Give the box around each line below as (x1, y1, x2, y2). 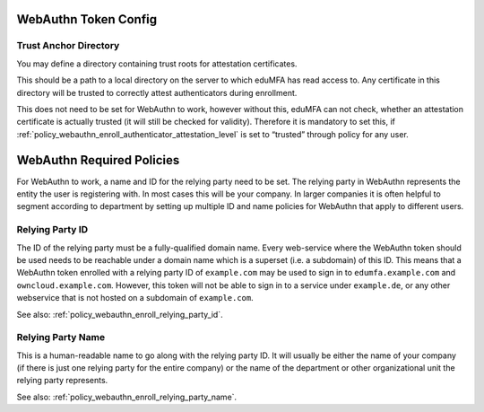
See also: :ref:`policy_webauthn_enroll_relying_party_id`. (16, 309, 223, 320)
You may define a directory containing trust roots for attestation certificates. (16, 58, 298, 69)
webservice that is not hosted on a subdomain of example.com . (16, 293, 255, 303)
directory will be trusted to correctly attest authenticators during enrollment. (16, 87, 298, 98)
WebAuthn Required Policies (16, 153, 180, 168)
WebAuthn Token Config (16, 12, 157, 27)
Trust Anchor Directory (16, 39, 120, 52)
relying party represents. (16, 375, 108, 386)
